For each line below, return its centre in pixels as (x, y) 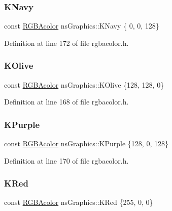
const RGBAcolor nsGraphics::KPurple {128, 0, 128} (86, 143)
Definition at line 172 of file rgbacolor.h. (66, 43)
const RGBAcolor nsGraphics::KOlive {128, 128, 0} (84, 84)
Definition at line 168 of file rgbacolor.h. (66, 102)
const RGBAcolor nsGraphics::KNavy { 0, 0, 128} (82, 26)
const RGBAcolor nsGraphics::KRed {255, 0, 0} (79, 202)
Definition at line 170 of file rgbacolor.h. (66, 160)
